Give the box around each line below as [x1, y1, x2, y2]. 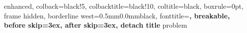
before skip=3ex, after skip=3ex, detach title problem [4, 20, 187, 30]
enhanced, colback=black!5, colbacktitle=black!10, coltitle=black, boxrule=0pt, [4, 1, 244, 11]
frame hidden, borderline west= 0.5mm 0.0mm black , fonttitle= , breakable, [4, 10, 230, 20]
